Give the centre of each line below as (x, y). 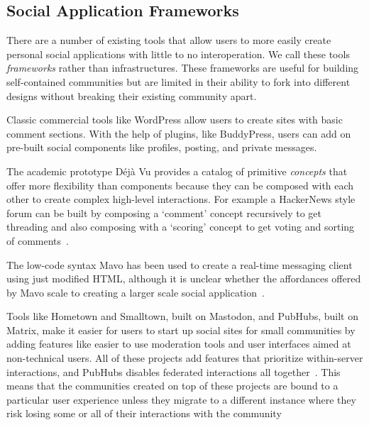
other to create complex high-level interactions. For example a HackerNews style (181, 199)
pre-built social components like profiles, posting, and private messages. (162, 147)
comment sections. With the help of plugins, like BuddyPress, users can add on (179, 133)
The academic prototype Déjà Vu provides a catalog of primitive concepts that (177, 171)
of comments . (38, 240)
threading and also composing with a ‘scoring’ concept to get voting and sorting (181, 227)
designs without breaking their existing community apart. (132, 95)
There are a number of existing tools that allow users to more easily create (169, 40)
